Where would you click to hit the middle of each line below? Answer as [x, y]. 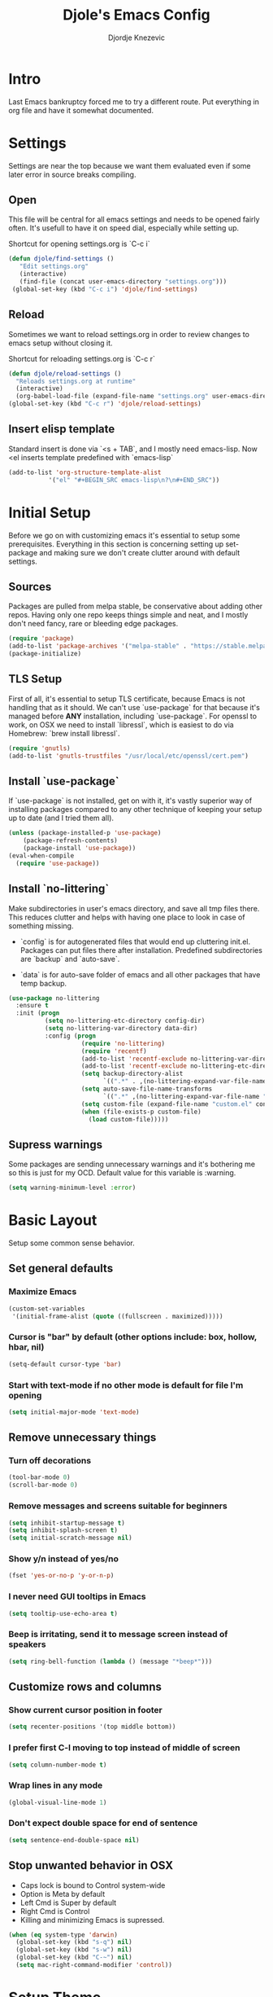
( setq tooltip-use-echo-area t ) [63, 1613]
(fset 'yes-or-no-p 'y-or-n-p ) [61, 1576]
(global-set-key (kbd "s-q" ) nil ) [74, 1942]
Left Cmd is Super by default [68, 1903]
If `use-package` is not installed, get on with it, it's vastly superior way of [130, 801]
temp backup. [43, 983]
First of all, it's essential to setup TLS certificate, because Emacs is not [127, 699]
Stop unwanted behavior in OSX [91, 1865]
